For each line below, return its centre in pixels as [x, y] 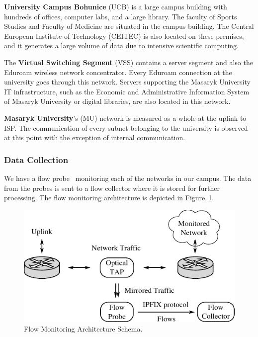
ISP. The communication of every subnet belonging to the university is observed [126, 127]
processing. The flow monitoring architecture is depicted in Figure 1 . [109, 198]
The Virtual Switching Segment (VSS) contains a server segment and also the [129, 62]
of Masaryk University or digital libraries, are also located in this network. [117, 101]
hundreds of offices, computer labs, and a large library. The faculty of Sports [121, 16]
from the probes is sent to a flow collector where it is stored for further [112, 188]
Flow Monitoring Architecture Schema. [83, 329]
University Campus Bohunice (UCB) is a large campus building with [116, 6]
